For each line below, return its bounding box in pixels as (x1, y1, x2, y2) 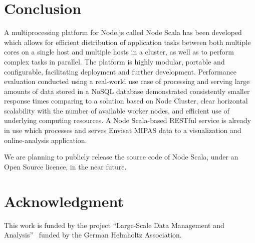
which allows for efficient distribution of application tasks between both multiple (4, 36, 251, 47)
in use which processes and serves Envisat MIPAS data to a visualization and (4, 125, 241, 135)
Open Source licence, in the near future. (4, 161, 127, 171)
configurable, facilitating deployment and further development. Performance (4, 66, 237, 76)
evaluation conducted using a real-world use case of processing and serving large (4, 76, 250, 86)
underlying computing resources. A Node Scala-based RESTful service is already (4, 115, 251, 125)
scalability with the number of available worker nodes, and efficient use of (4, 105, 229, 115)
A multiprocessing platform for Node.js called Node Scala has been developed (4, 27, 242, 37)
